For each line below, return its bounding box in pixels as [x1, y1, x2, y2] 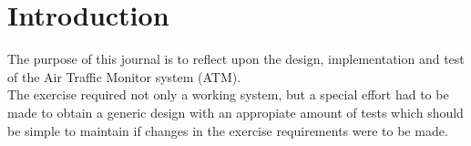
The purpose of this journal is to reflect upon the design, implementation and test [7, 49, 465, 68]
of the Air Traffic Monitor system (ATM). [7, 67, 241, 86]
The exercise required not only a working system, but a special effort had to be [7, 85, 449, 104]
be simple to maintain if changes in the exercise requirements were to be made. [7, 120, 448, 140]
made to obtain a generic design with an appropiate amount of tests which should [7, 102, 464, 121]
